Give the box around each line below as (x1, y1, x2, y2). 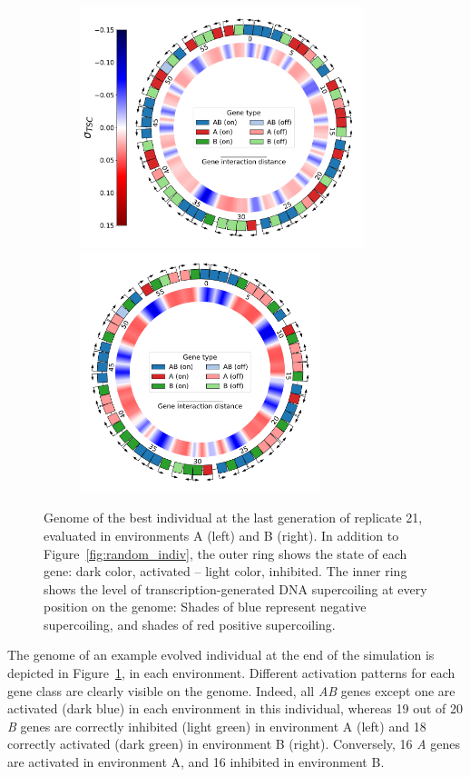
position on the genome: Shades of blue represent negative (44, 597, 367, 616)
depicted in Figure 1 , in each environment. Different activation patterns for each (7, 663, 455, 682)
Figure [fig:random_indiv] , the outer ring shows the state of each (44, 543, 407, 563)
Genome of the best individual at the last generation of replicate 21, (44, 508, 423, 527)
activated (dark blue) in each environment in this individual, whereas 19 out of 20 (7, 699, 463, 718)
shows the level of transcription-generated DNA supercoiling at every (44, 579, 427, 598)
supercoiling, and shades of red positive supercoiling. (44, 614, 336, 633)
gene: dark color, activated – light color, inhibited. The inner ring (44, 562, 407, 581)
